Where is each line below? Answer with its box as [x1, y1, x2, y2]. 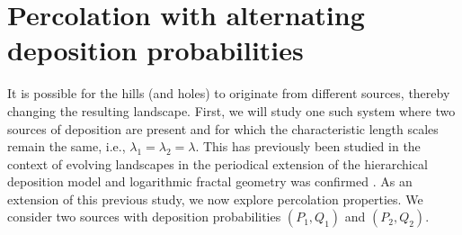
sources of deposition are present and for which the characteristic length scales [7, 119, 439, 138]
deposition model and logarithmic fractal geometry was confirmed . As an [7, 172, 413, 191]
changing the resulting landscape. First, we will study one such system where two [7, 101, 456, 120]
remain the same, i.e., [7, 137, 126, 156]
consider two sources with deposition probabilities [7, 207, 281, 226]
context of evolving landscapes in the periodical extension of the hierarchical [7, 154, 428, 173]
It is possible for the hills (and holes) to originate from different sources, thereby [7, 84, 450, 103]
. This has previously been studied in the [195, 137, 421, 156]
